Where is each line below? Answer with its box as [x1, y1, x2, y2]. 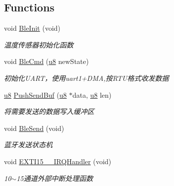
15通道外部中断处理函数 [16, 173, 93, 183]
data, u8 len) [72, 89, 112, 100]
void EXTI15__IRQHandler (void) [4, 156, 112, 166]
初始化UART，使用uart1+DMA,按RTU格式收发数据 [4, 72, 169, 83]
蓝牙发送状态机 [4, 139, 53, 150]
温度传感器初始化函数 [4, 39, 73, 50]
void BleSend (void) [4, 123, 64, 133]
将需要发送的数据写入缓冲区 [4, 106, 94, 117]
